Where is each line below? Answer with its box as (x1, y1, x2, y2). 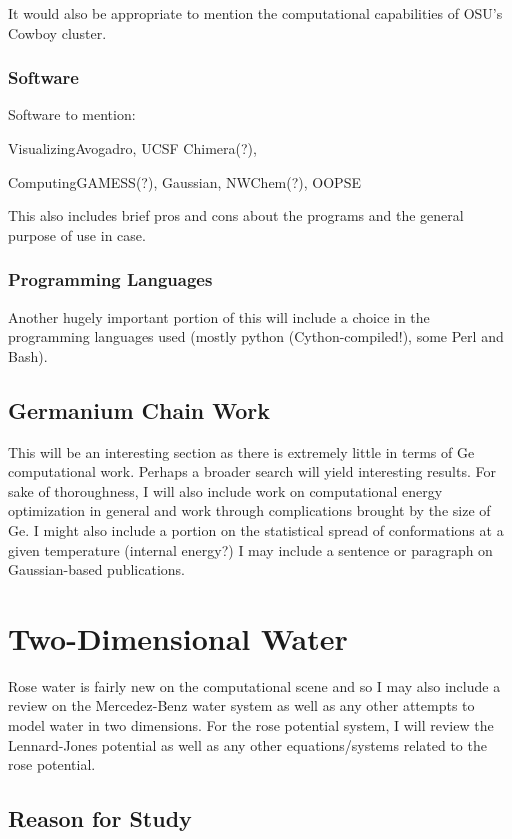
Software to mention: (8, 104, 136, 125)
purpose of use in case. (8, 224, 146, 245)
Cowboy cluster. (8, 22, 107, 43)
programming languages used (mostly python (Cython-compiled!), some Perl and (8, 326, 504, 347)
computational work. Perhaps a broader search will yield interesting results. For (8, 461, 496, 482)
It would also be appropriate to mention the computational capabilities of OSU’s (8, 3, 503, 23)
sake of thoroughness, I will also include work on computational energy (8, 480, 443, 501)
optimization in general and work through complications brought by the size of (8, 500, 491, 521)
